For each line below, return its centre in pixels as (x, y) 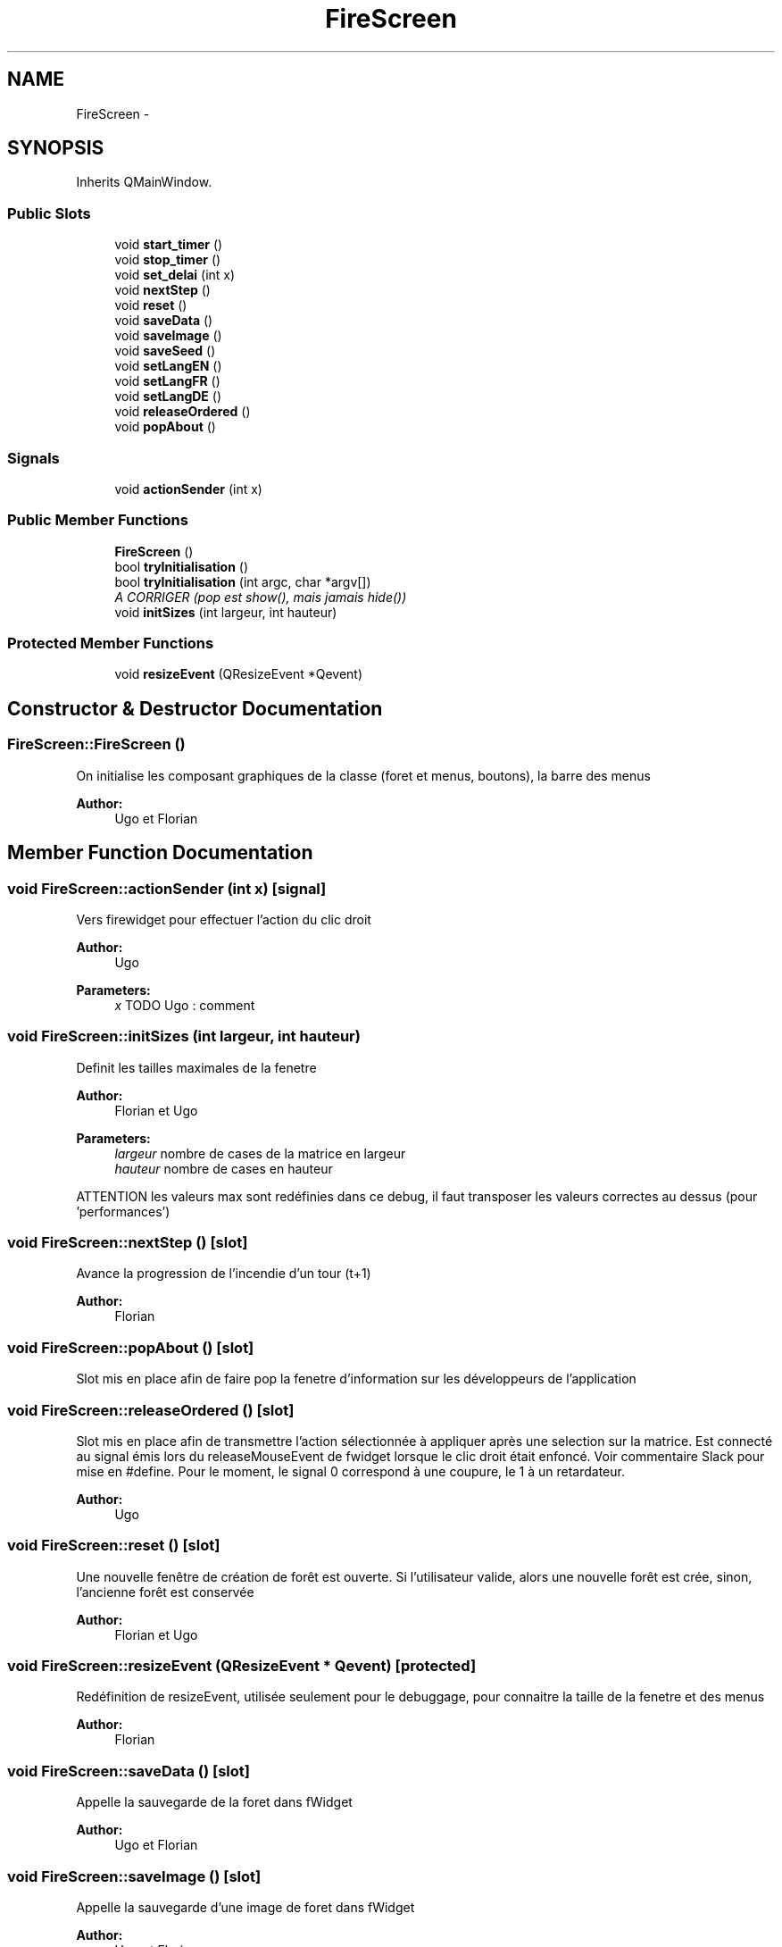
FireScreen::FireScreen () (96, 744)
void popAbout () (165, 427)
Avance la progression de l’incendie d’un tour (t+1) (224, 1274)
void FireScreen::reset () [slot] (114, 1546)
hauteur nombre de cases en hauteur (224, 1168)
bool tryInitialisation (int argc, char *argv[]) (243, 581)
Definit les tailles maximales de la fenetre (196, 1067)
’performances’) (123, 1211)
